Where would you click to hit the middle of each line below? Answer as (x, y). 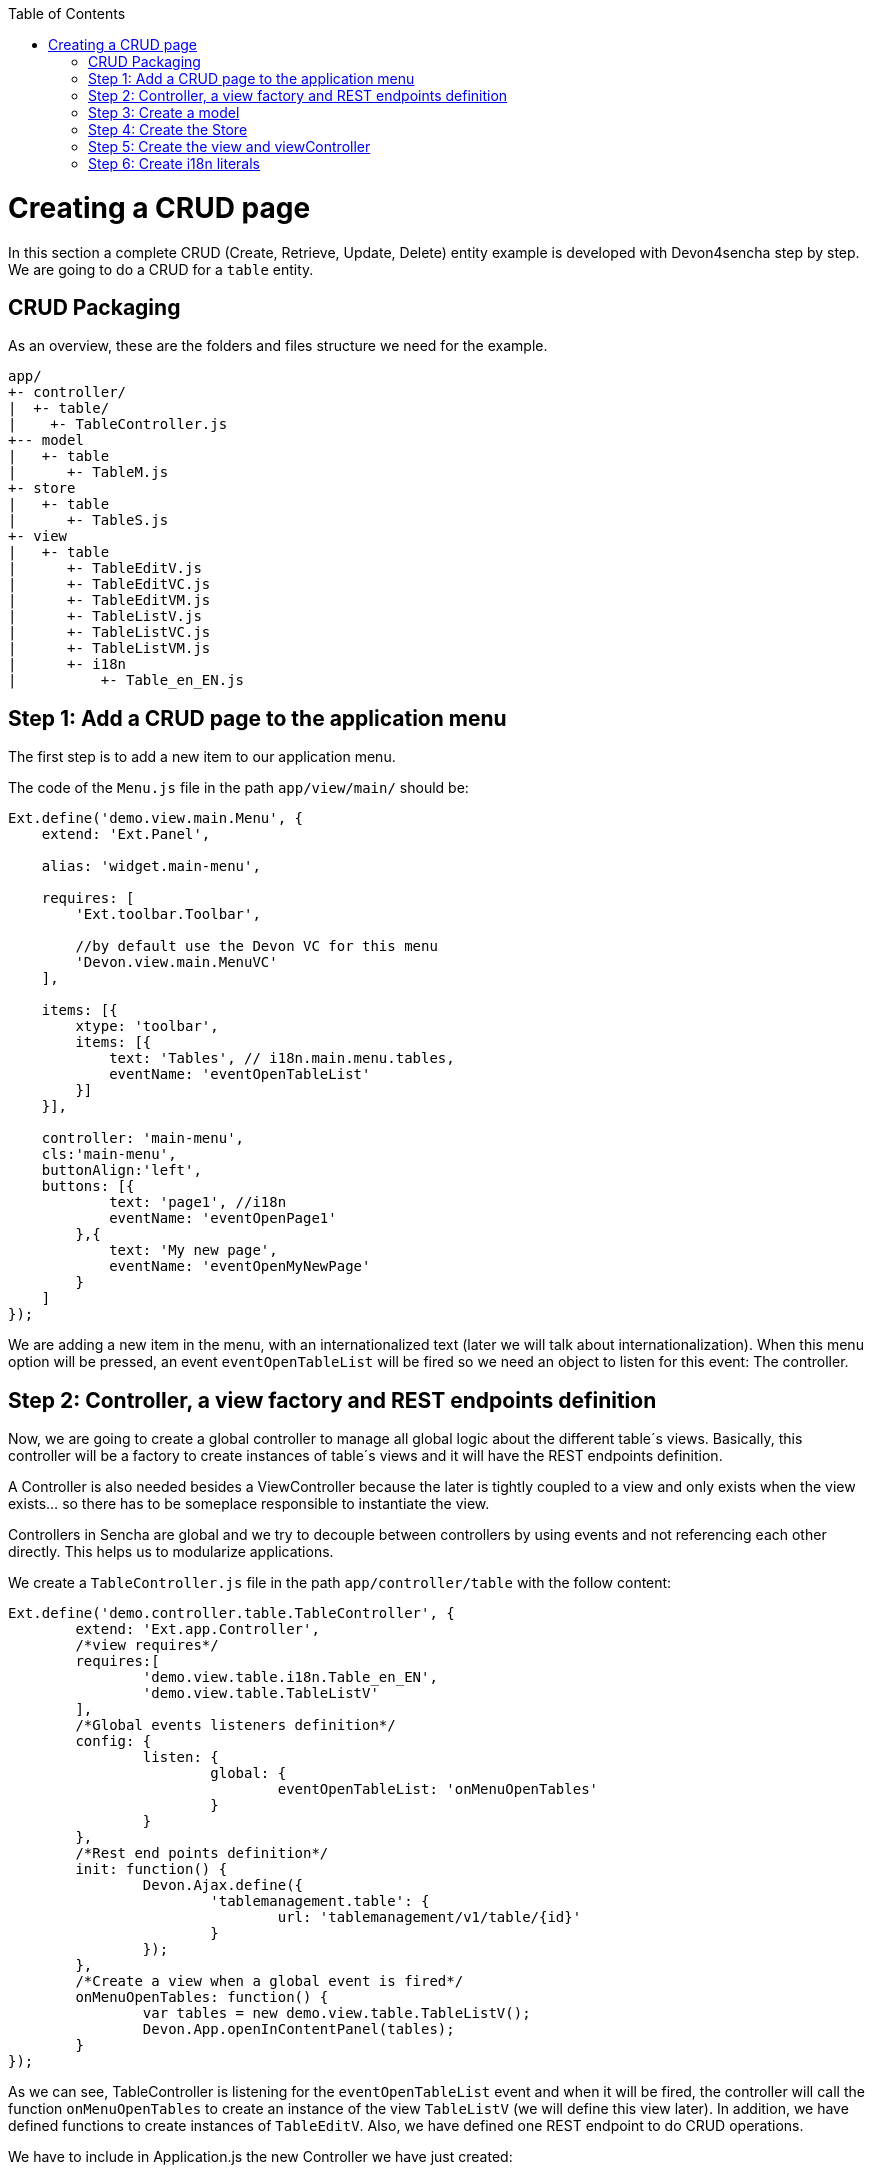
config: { (113, 1741)
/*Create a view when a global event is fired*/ (269, 1981)
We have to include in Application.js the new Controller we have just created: (260, 2157)
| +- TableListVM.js (109, 648)
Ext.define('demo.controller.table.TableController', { (231, 1613)
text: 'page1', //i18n (198, 1202)
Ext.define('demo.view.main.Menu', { (156, 818)
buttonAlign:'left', (121, 1170)
